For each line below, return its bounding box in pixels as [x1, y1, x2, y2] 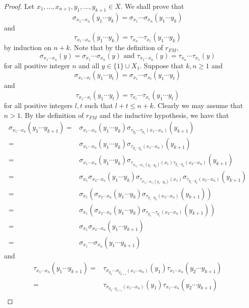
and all [79, 60, 100, 70]
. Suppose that [139, 60, 184, 70]
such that [84, 100, 113, 111]
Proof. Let [4, 1, 34, 11]
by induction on [4, 42, 52, 53]
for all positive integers [4, 100, 73, 111]
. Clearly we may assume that [153, 100, 243, 111]
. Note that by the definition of [69, 42, 163, 53]
